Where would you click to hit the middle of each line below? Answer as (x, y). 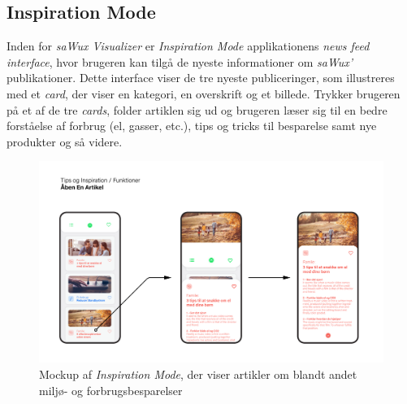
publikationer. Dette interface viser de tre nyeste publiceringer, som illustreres (201, 78)
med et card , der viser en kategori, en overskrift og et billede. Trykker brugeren (203, 93)
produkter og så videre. (65, 141)
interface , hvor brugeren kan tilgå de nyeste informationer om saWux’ (180, 61)
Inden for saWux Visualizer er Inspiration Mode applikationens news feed (188, 46)
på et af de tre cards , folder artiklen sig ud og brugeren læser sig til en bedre (197, 109)
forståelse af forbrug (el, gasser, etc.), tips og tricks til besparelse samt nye (192, 126)
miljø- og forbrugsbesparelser (111, 390)
